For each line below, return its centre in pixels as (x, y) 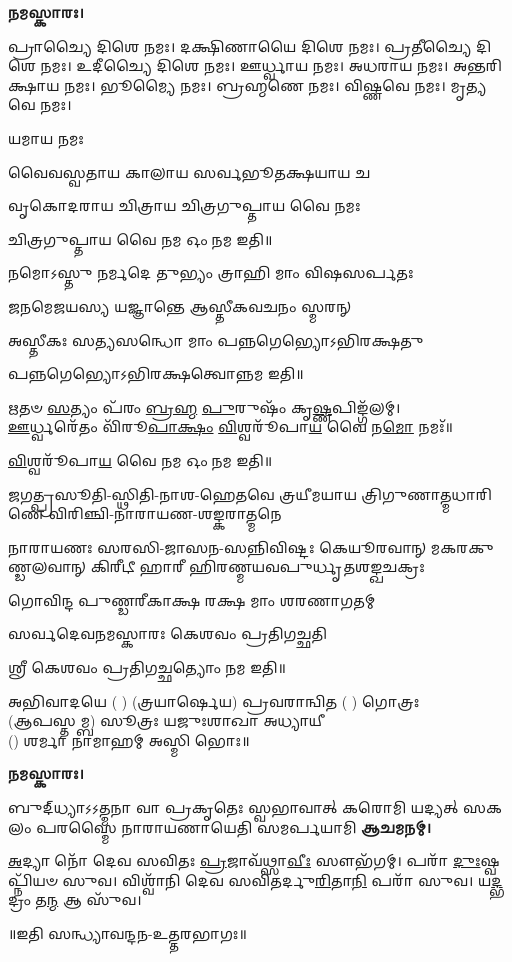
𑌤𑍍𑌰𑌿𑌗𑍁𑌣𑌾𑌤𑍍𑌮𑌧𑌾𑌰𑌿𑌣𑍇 (426, 493)
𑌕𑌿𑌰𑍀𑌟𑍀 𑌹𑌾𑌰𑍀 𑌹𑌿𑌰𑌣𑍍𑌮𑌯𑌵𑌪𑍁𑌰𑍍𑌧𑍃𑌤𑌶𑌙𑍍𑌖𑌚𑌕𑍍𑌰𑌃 (257, 566)
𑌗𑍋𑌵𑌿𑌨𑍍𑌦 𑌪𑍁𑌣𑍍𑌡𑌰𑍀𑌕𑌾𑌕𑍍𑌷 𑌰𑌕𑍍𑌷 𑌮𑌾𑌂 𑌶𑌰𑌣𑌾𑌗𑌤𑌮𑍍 (192, 599)
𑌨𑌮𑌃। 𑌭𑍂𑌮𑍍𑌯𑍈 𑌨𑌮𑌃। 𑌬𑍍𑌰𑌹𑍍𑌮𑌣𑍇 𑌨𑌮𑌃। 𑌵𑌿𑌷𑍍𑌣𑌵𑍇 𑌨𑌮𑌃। (255, 84)
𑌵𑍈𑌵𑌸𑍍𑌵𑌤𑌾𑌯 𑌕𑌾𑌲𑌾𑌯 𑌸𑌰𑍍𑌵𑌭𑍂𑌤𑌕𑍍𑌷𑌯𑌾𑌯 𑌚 (189, 171)
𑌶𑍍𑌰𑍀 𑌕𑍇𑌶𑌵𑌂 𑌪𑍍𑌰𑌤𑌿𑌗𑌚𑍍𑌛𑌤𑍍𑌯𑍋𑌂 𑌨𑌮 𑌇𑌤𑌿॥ (147, 667)
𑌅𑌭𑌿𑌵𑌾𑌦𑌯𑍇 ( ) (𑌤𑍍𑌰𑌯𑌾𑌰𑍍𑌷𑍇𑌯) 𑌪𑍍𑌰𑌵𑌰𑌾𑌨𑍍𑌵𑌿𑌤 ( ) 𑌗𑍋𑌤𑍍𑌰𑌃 (214, 700)
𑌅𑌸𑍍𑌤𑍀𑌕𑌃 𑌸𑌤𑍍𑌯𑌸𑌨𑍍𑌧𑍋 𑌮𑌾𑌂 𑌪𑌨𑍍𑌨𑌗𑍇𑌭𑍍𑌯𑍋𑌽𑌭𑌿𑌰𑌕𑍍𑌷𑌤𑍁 (216, 339)
